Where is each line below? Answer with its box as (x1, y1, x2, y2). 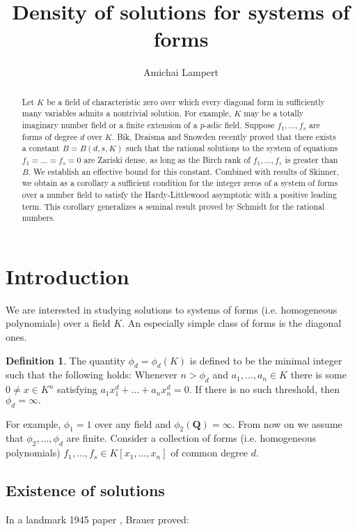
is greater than (285, 153, 338, 165)
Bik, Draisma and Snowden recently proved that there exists (117, 130, 336, 142)
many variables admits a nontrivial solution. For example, (22, 107, 232, 119)
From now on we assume (238, 416, 342, 431)
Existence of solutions (6, 479, 165, 501)
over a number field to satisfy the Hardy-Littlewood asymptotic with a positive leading (22, 188, 337, 200)
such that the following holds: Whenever (6, 367, 177, 382)
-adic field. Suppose (204, 119, 275, 131)
